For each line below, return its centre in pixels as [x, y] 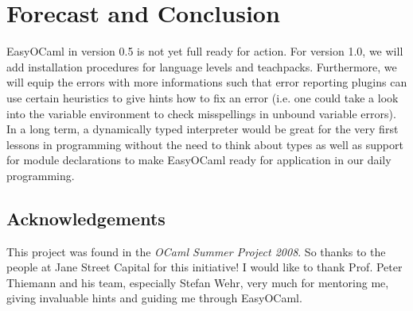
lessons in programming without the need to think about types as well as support [205, 144]
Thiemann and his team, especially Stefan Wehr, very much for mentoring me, [198, 282]
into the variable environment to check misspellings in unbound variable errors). [201, 113]
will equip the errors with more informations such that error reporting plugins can [207, 82]
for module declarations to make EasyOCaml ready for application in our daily [199, 160]
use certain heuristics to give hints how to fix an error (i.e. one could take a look [203, 97]
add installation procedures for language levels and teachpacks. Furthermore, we [202, 66]
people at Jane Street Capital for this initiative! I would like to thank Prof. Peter [205, 267]
